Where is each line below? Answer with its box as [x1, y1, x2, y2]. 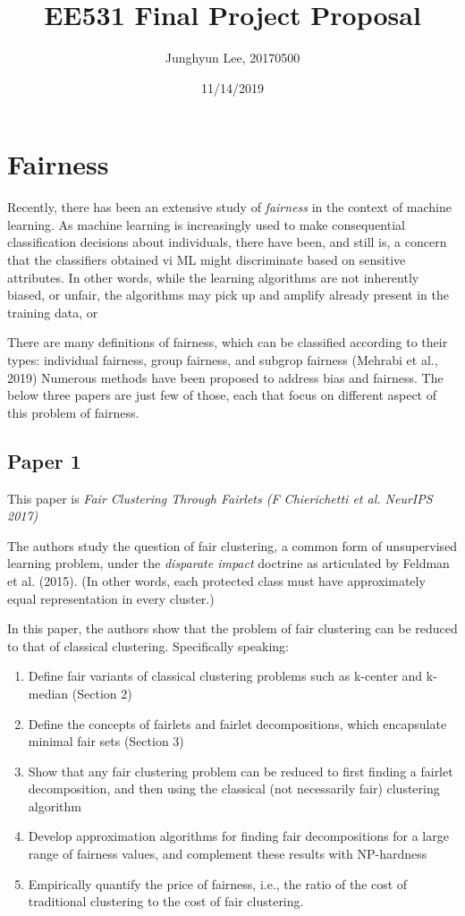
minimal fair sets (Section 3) [28, 732, 184, 751]
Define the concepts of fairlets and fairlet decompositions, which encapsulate [28, 714, 447, 733]
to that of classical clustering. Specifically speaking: [7, 636, 289, 655]
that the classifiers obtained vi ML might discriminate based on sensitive [7, 250, 406, 269]
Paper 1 [7, 446, 81, 474]
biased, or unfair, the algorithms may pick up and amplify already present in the [7, 285, 449, 304]
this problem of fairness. [7, 403, 139, 421]
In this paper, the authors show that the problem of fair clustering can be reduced [7, 619, 458, 638]
